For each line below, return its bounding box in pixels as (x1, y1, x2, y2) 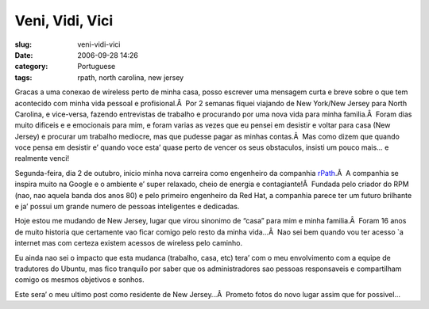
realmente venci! (14, 154, 70, 163)
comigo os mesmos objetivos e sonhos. (14, 275, 145, 284)
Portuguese (77, 62, 116, 71)
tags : (14, 72, 33, 82)
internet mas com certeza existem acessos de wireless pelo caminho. (14, 238, 243, 248)
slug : (14, 40, 32, 49)
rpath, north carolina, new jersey (77, 72, 184, 82)
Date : (14, 50, 33, 59)
